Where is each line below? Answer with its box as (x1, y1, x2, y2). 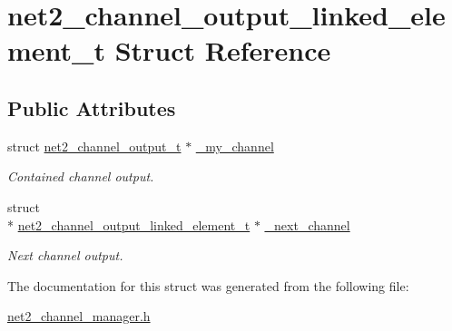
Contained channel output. (7, 167, 154, 186)
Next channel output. (7, 246, 123, 265)
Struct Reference (114, 32, 331, 69)
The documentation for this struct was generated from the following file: (7, 276, 409, 295)
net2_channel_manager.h (7, 307, 151, 326)
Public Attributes (7, 93, 176, 122)
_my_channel (195, 136, 274, 155)
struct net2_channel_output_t (7, 136, 182, 155)
